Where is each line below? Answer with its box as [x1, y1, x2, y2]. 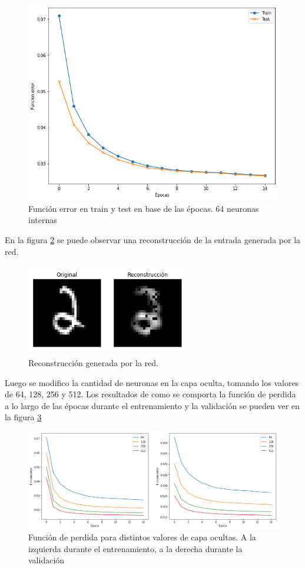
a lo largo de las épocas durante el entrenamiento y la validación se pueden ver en [5, 399, 300, 411]
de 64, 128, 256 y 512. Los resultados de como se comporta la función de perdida [5, 388, 296, 400]
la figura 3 [5, 411, 42, 423]
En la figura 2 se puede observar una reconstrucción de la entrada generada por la [5, 234, 301, 246]
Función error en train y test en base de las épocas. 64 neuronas [28, 202, 259, 214]
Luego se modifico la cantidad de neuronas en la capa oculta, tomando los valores [5, 376, 299, 388]
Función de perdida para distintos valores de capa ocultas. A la [28, 531, 256, 543]
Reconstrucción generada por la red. [28, 357, 158, 369]
